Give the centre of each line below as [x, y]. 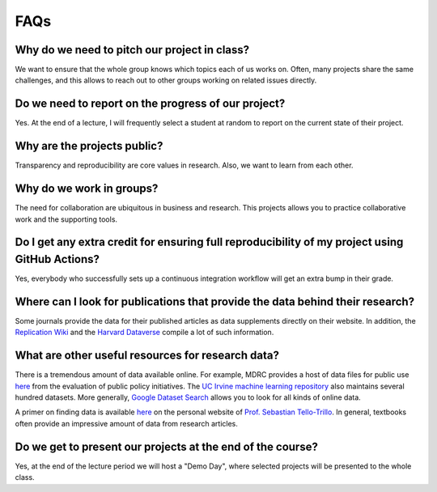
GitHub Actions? [57, 259]
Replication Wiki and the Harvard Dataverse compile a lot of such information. [144, 333]
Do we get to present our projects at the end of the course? [167, 446]
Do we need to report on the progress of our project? [150, 104]
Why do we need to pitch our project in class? [132, 50]
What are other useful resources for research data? [147, 356]
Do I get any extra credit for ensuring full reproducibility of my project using [209, 242]
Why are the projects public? [89, 146]
